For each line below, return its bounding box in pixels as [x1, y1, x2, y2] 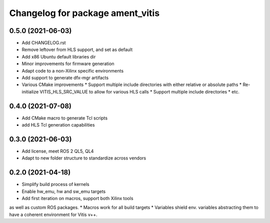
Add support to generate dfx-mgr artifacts [21, 75, 109, 81]
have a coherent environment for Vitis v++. [9, 211, 97, 217]
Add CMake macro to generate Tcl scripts [21, 115, 107, 121]
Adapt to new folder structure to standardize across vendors [21, 155, 146, 161]
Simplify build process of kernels [21, 181, 89, 187]
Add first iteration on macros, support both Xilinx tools [21, 195, 133, 201]
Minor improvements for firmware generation [21, 60, 114, 67]
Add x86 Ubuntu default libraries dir [21, 53, 96, 59]
